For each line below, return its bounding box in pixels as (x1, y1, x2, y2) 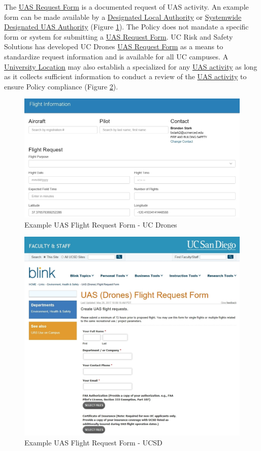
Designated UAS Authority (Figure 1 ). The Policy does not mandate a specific (4, 21, 249, 32)
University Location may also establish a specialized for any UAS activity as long (4, 61, 257, 72)
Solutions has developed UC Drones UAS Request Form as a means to (4, 41, 223, 52)
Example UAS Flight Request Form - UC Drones (24, 219, 177, 230)
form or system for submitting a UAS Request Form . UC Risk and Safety (4, 31, 233, 42)
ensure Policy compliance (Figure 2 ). (4, 81, 118, 91)
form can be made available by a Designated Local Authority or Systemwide (4, 11, 242, 22)
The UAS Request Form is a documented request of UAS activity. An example (4, 2, 249, 12)
